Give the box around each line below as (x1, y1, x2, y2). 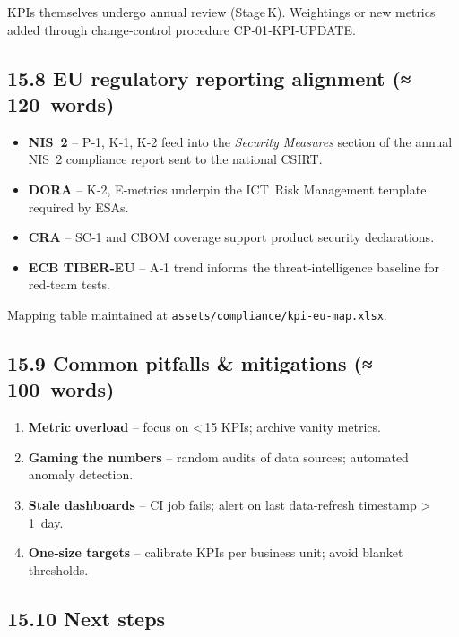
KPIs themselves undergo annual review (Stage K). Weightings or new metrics (7, 3, 436, 21)
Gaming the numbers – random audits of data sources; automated (28, 447, 409, 466)
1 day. (28, 512, 64, 531)
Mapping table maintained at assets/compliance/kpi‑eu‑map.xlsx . (7, 305, 387, 323)
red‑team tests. (28, 275, 110, 294)
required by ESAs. (28, 197, 129, 216)
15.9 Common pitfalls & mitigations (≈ (7, 349, 373, 376)
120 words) (7, 90, 115, 117)
